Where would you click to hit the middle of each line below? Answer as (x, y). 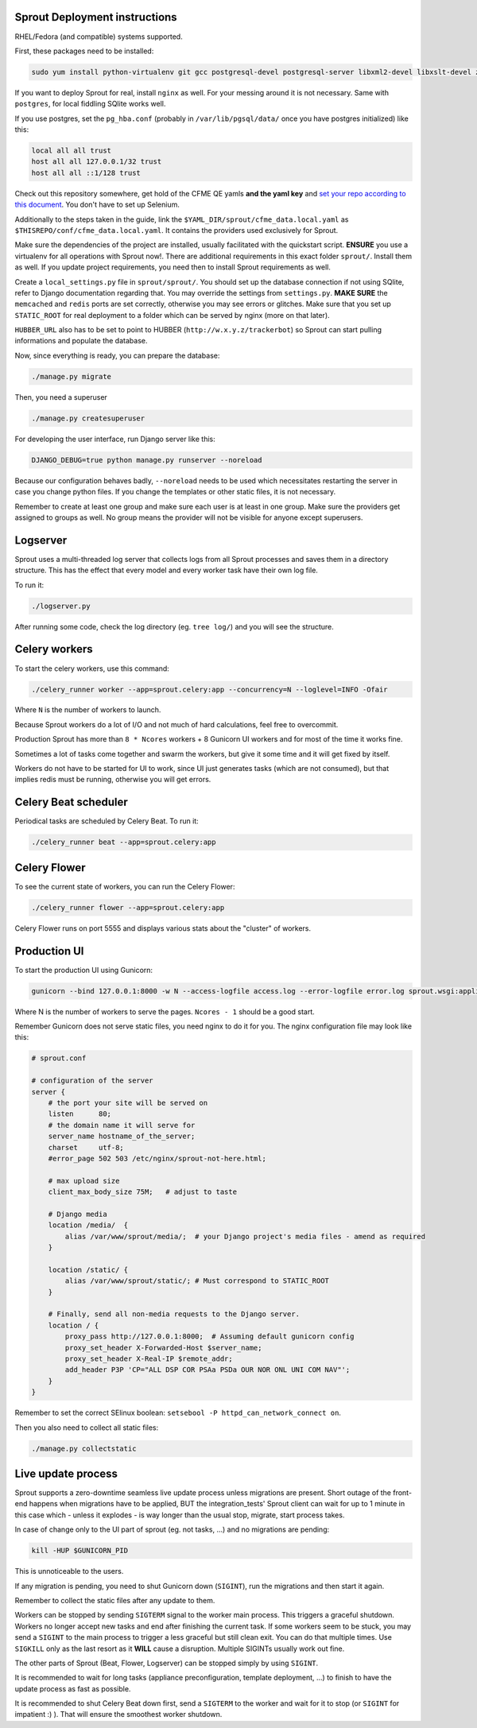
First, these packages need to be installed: (84, 51)
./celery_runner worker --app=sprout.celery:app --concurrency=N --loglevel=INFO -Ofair (210, 689)
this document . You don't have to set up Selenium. (97, 205)
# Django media (78, 1214)
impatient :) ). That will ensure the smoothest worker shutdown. (118, 1714)
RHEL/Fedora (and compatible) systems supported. (99, 37)
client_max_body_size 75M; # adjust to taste (143, 1192)
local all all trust (71, 151)
